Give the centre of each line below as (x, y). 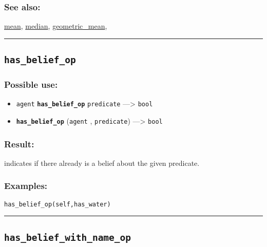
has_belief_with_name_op (68, 237)
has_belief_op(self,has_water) (58, 204)
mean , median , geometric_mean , (56, 26)
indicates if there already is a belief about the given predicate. (102, 163)
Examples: (26, 186)
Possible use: (31, 84)
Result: (19, 144)
